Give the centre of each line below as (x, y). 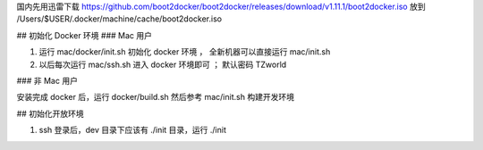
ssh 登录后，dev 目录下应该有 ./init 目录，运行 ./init (133, 130)
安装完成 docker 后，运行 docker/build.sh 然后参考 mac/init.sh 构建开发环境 (156, 97)
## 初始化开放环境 (50, 113)
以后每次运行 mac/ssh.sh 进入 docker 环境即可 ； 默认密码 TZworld (163, 64)
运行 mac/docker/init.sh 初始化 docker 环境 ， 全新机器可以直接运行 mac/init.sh (185, 52)
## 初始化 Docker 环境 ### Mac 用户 (84, 35)
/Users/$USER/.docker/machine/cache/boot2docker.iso (119, 19)
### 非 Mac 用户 (47, 80)
